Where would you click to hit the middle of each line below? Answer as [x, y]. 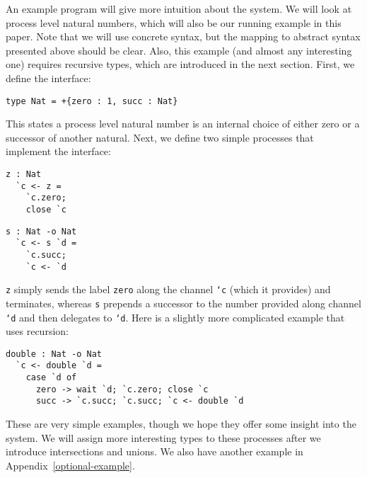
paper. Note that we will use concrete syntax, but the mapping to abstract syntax [183, 36]
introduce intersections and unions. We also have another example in [155, 451]
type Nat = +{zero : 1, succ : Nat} [92, 101]
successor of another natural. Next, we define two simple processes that [160, 137]
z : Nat [24, 174]
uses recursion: [37, 331]
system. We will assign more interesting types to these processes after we [163, 437]
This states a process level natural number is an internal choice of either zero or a [183, 124]
